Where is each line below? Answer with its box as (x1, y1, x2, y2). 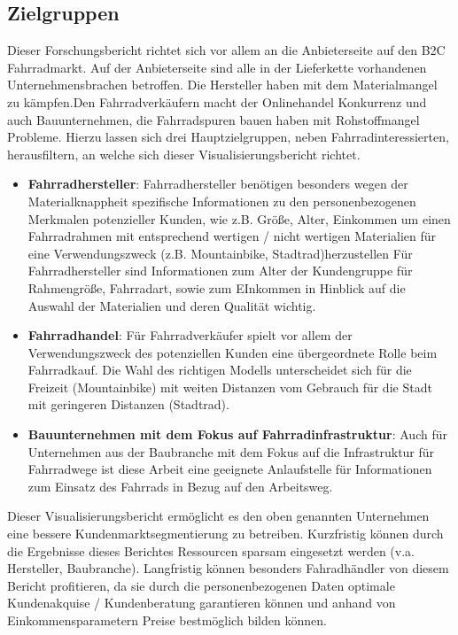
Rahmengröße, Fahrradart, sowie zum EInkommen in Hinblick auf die (27, 278, 406, 297)
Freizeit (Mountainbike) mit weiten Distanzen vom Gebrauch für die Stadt (27, 377, 432, 396)
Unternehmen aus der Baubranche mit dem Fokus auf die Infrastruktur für (27, 442, 435, 461)
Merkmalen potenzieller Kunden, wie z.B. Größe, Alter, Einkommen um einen (27, 209, 451, 228)
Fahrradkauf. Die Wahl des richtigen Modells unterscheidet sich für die (27, 360, 412, 379)
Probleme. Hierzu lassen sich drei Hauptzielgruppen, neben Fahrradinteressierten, (7, 128, 449, 146)
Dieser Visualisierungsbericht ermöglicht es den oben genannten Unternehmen (7, 507, 430, 525)
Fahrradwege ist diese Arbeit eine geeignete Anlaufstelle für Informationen (27, 460, 432, 478)
